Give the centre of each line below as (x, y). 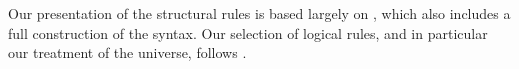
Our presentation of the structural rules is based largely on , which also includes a (259, 13)
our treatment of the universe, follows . (127, 52)
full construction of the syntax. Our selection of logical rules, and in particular (248, 32)
